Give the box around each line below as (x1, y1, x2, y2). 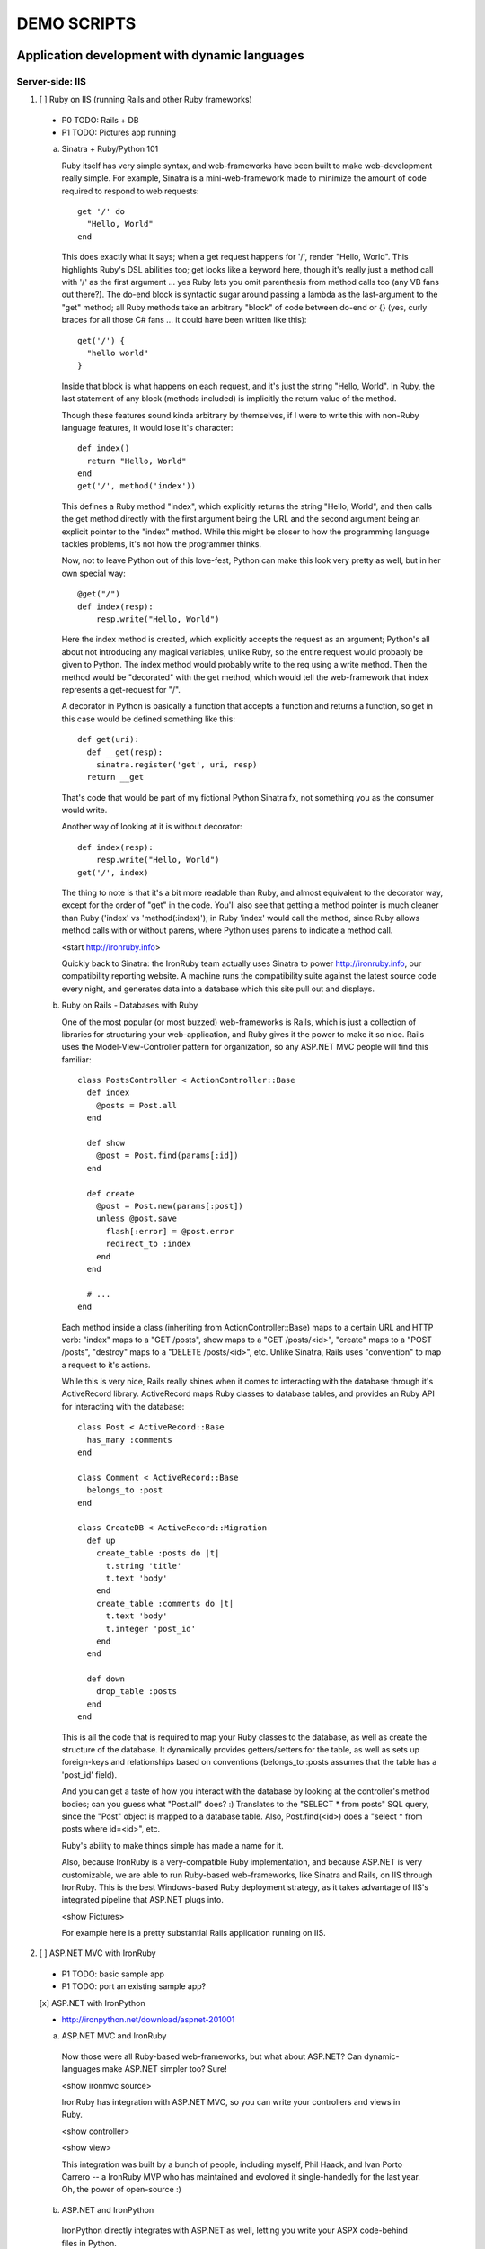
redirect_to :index (105, 1239, 192, 1250)
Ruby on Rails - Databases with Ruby (61, 999, 198, 1011)
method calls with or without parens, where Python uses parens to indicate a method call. (61, 925, 393, 936)
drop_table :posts (95, 1687, 178, 1697)
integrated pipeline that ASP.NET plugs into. (61, 1895, 224, 1905)
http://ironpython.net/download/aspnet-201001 (61, 2014, 235, 2025)
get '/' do (77, 207, 126, 217)
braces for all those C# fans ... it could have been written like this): (61, 315, 307, 326)
